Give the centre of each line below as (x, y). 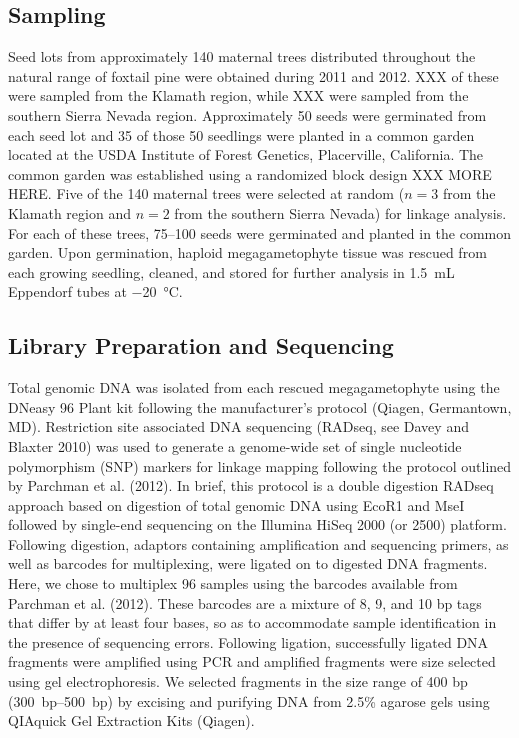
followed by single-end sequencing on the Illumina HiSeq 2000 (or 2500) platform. (257, 524)
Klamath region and (69, 212)
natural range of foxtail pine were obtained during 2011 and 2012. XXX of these (253, 75)
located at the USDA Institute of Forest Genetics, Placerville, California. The (246, 154)
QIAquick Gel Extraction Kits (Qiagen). (131, 720)
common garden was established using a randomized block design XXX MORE (250, 173)
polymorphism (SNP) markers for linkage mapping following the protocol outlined (260, 465)
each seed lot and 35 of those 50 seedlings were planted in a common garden (241, 134)
